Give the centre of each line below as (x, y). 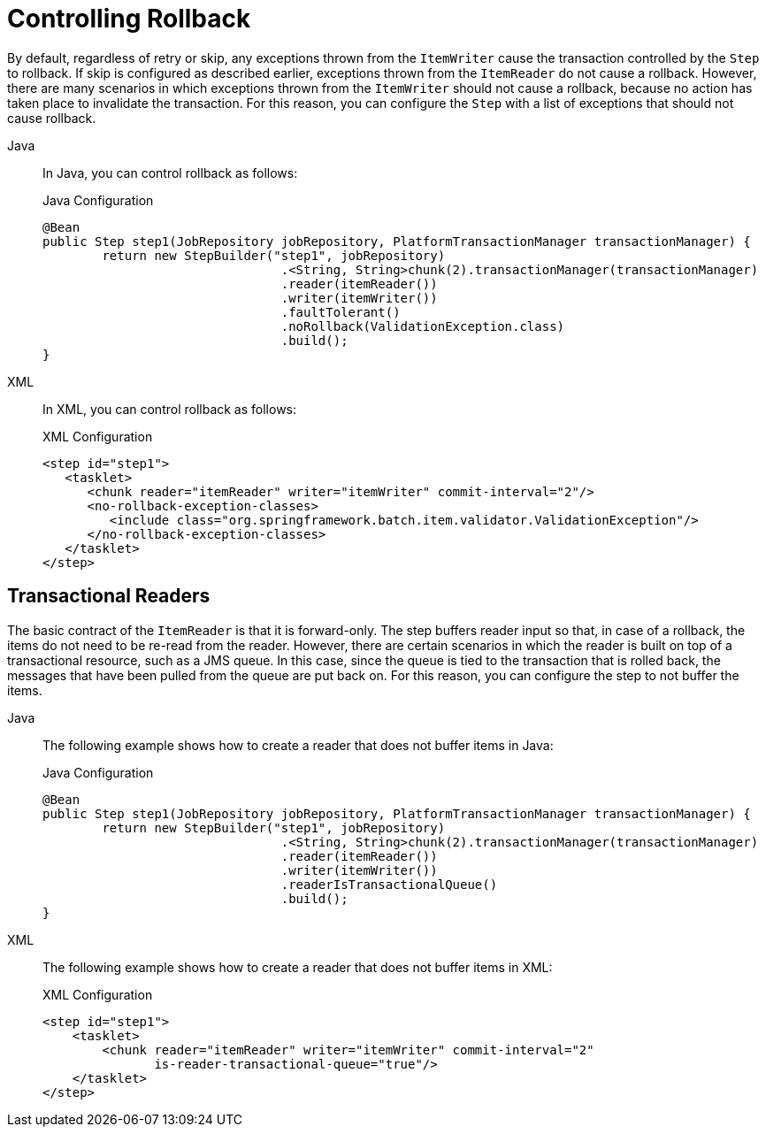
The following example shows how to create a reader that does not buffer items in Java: (298, 745)
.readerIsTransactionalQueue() (389, 884)
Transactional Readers (109, 596)
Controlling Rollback (129, 19)
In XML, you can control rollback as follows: (170, 409)
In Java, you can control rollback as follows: (170, 172)
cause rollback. (52, 118)
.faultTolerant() (341, 312)
